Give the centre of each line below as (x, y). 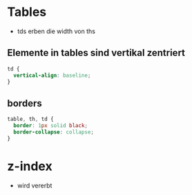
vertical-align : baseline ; (52, 75)
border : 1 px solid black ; (51, 126)
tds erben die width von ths (56, 31)
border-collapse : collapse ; (54, 132)
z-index (30, 166)
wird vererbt (35, 185)
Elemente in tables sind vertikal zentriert (96, 53)
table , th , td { (30, 119)
